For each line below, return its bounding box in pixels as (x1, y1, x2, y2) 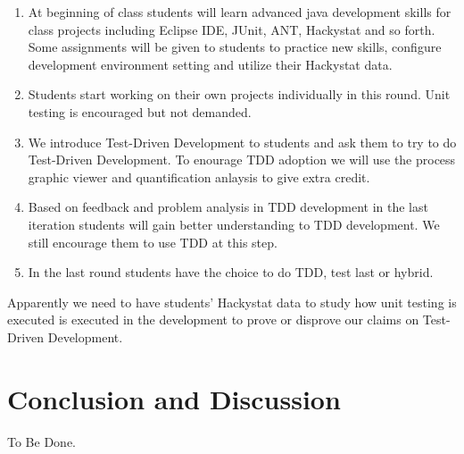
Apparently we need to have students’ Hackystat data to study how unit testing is (7, 292, 457, 311)
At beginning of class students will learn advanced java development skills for (28, 3, 452, 21)
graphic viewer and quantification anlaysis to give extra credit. (28, 167, 370, 186)
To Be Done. (7, 432, 76, 450)
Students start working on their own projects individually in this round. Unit (28, 85, 451, 104)
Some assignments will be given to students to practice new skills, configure (28, 38, 442, 56)
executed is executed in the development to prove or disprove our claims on (7, 310, 419, 329)
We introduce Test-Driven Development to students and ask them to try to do (28, 132, 457, 151)
